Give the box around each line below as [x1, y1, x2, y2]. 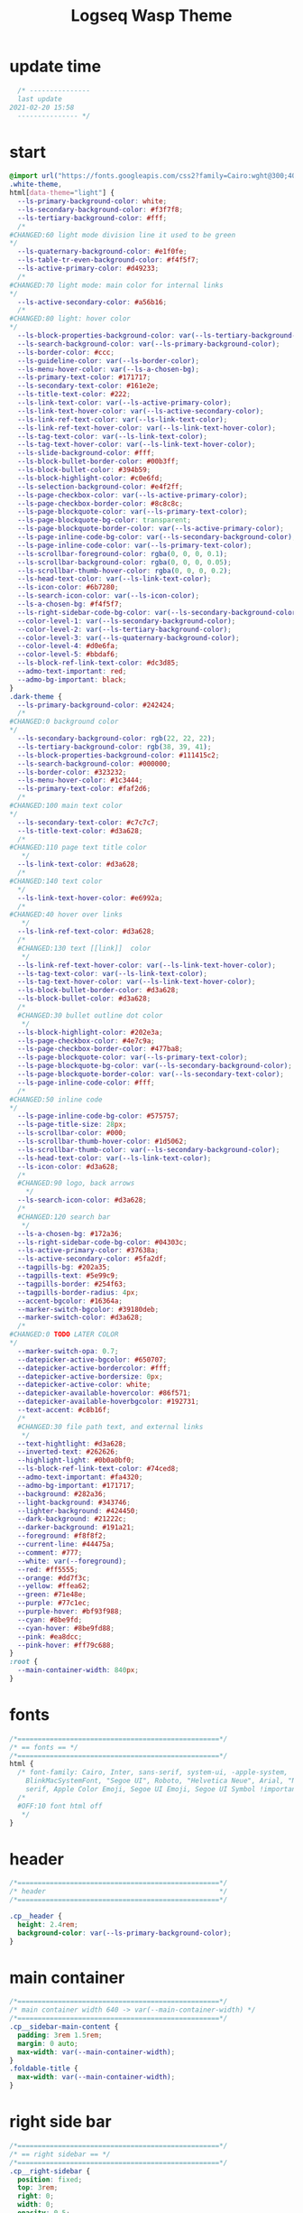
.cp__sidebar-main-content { [9, 2022, 119, 2032]
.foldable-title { [9, 2064, 78, 2073]
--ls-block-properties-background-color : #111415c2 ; [17, 750, 220, 759]
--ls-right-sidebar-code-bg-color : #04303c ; [17, 1238, 188, 1247]
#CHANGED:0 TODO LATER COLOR [9, 1330, 119, 1339]
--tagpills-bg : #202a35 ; [17, 1263, 111, 1272]
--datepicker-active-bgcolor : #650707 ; [17, 1355, 168, 1364]
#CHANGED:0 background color [9, 717, 119, 727]
